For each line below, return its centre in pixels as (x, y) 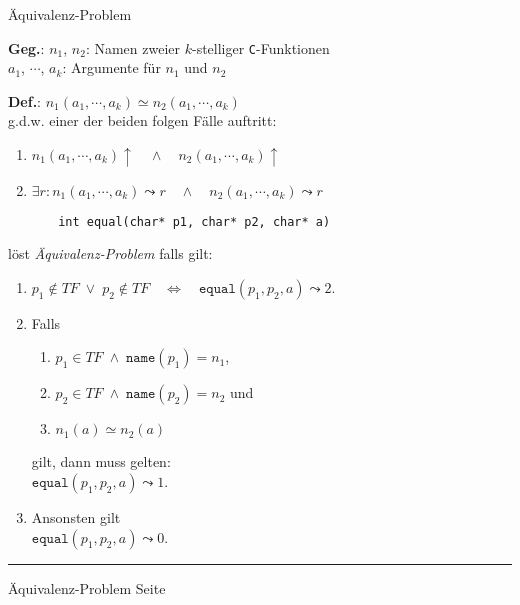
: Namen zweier (132, 47)
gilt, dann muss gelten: (101, 461)
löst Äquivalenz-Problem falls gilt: (110, 253)
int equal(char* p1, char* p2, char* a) (194, 221)
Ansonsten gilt (76, 516)
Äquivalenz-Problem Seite (87, 587)
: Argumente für (111, 67)
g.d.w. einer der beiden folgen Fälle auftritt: (142, 120)
